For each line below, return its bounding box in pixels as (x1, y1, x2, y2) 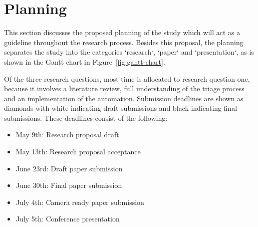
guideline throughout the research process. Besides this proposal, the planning (4, 37, 243, 47)
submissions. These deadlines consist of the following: (4, 112, 168, 123)
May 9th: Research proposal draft (16, 129, 119, 140)
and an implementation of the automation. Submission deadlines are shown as (4, 93, 243, 103)
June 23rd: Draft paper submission (16, 163, 123, 173)
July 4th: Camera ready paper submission (16, 196, 144, 207)
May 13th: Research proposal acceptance (16, 146, 141, 157)
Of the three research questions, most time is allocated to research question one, (4, 73, 250, 84)
